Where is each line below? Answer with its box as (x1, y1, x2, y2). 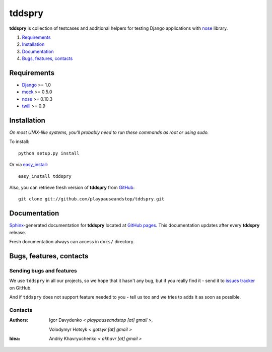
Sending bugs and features (9, 267, 78, 274)
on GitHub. (9, 285, 32, 291)
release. (9, 229, 26, 235)
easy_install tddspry (18, 173, 72, 179)
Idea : (9, 335, 21, 341)
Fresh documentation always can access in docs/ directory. (9, 239, 134, 245)
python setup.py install (18, 150, 80, 156)
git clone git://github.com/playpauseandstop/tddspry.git (18, 196, 165, 202)
